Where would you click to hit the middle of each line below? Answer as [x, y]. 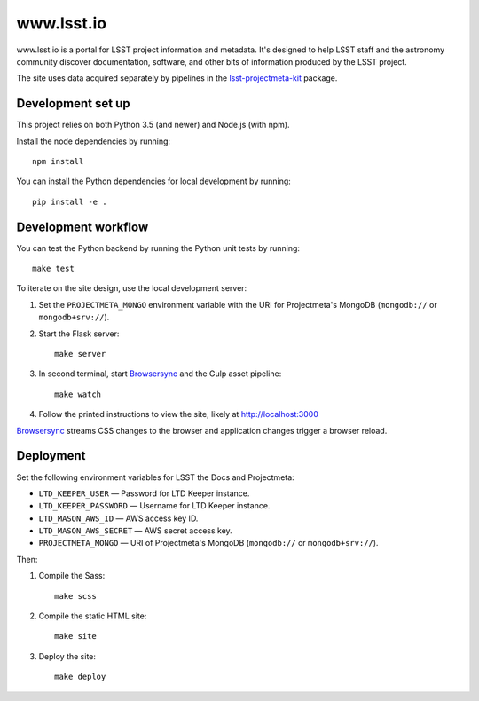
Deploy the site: [67, 656]
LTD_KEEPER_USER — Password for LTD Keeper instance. [144, 493]
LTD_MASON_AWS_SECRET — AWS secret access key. [135, 531]
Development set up [73, 103]
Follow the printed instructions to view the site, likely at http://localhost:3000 [179, 414]
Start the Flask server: [79, 334]
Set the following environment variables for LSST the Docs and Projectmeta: [155, 477]
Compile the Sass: [72, 576]
